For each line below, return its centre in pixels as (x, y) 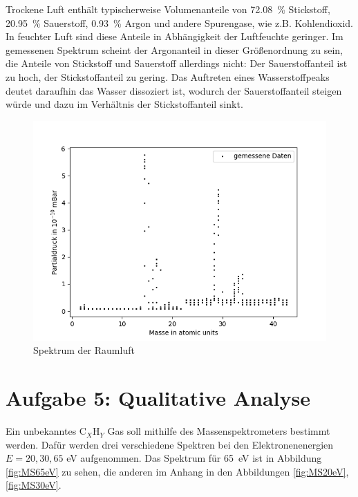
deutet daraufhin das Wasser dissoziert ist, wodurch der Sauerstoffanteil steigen (174, 90)
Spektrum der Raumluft (84, 350)
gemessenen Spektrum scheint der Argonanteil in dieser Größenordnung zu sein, (174, 49)
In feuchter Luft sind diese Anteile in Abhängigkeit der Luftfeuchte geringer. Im (175, 36)
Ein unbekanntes (41, 431)
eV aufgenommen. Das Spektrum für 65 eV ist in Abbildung (194, 458)
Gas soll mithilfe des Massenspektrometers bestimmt (219, 431)
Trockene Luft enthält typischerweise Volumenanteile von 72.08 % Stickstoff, (168, 9)
